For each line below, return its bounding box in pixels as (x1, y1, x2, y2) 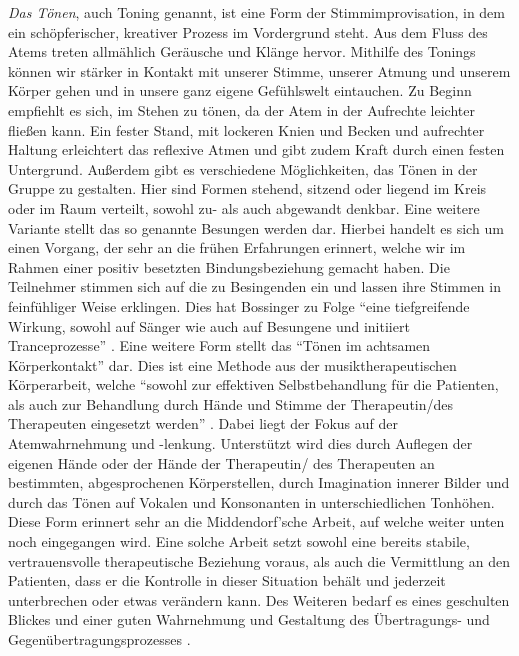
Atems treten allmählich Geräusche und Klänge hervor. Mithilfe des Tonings (8, 41, 476, 62)
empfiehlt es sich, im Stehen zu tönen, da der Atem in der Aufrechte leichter (8, 99, 475, 120)
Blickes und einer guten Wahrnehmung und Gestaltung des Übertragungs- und (8, 609, 490, 630)
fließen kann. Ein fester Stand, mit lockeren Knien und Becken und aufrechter (8, 119, 485, 140)
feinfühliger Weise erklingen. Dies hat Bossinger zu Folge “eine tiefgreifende (8, 295, 470, 316)
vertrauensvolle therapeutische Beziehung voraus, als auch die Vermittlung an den (8, 550, 510, 571)
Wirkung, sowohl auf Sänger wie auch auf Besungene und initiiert (8, 315, 410, 336)
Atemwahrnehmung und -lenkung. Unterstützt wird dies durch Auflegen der (8, 433, 473, 454)
